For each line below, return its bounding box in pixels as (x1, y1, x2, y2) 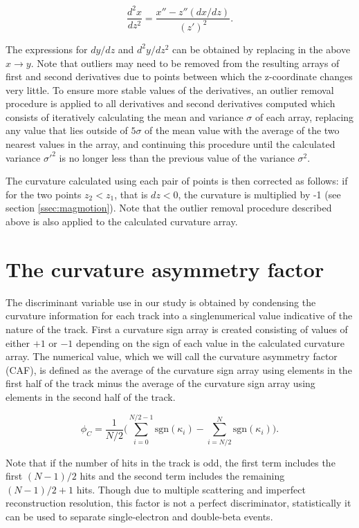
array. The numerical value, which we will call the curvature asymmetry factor (6, 349, 338, 364)
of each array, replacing (255, 109, 354, 124)
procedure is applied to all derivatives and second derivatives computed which (6, 96, 335, 111)
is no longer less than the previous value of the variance (59, 150, 295, 164)
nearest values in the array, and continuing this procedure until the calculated (6, 137, 335, 151)
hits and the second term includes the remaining (80, 469, 285, 483)
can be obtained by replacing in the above (172, 41, 351, 56)
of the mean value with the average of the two (145, 123, 340, 138)
